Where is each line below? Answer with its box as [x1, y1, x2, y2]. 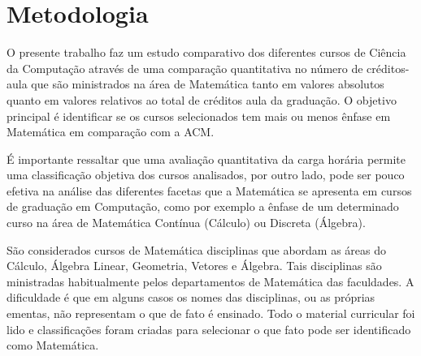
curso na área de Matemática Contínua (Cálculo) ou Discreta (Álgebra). [7, 214, 366, 231]
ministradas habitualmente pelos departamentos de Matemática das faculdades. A [7, 272, 414, 290]
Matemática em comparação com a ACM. [7, 123, 215, 140]
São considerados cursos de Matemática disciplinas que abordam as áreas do [7, 241, 387, 258]
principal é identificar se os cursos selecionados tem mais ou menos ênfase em [7, 107, 391, 124]
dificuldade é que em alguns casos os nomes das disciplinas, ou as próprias [7, 289, 375, 306]
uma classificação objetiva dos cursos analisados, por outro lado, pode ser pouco [7, 166, 405, 183]
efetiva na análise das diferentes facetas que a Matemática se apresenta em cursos [7, 182, 412, 199]
